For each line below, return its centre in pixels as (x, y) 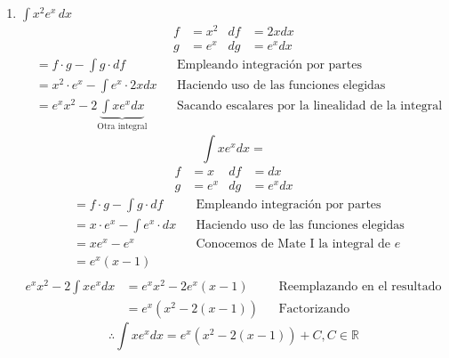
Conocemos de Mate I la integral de (293, 244)
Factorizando (314, 309)
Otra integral (122, 127)
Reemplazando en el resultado (360, 287)
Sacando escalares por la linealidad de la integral (310, 106)
